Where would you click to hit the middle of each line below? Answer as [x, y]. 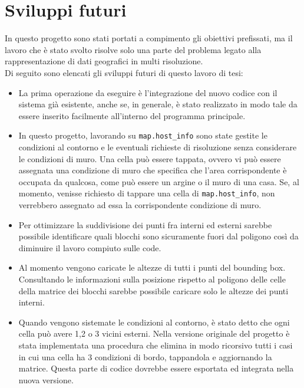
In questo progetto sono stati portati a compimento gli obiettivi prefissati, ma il [149, 38]
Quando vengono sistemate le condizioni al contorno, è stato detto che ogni [154, 322]
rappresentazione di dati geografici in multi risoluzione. [104, 61]
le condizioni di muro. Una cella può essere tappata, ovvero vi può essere [150, 158]
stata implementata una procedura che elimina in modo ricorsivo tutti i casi [156, 345]
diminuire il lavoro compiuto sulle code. [90, 247]
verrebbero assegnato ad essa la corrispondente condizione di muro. [140, 204]
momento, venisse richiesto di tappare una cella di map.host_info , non [147, 193]
